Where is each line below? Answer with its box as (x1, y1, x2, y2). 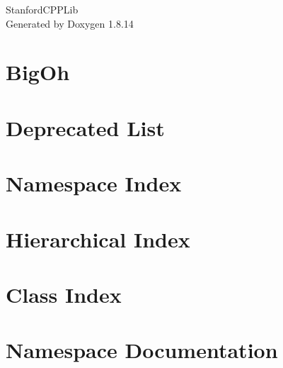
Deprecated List (6, 113, 165, 142)
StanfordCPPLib (6, 2, 79, 16)
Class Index (6, 279, 122, 308)
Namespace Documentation (6, 335, 278, 364)
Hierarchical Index (6, 224, 190, 253)
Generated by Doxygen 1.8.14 (6, 16, 134, 30)
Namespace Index (6, 169, 182, 198)
